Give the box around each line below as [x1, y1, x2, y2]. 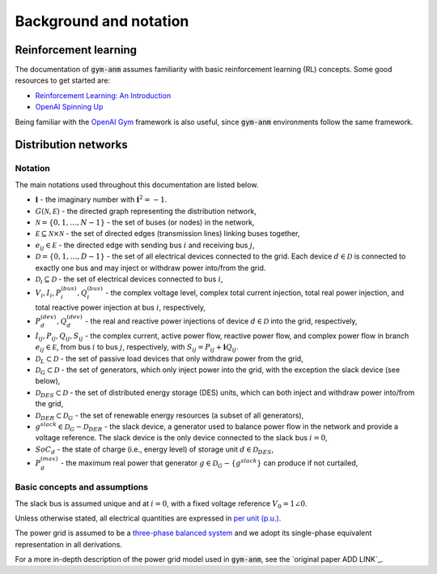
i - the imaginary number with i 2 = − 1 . [35, 194, 168, 204]
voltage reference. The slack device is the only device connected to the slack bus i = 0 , [35, 433, 328, 443]
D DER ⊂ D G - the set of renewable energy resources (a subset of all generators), [35, 410, 304, 422]
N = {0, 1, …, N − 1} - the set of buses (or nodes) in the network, [35, 217, 255, 227]
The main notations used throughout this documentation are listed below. [15, 179, 259, 190]
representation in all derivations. [15, 539, 123, 549]
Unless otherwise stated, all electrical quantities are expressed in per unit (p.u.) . [15, 513, 282, 523]
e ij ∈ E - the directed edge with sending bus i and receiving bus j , [35, 240, 255, 251]
